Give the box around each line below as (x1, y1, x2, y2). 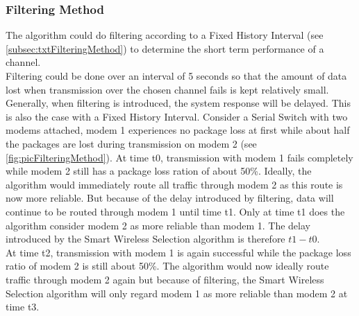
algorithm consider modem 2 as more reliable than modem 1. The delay (6, 218, 310, 232)
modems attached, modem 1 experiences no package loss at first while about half (6, 123, 350, 137)
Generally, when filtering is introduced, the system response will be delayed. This (6, 96, 351, 110)
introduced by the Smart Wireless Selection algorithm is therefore (6, 231, 285, 246)
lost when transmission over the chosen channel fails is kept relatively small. (6, 82, 329, 96)
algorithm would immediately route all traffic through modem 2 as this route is (6, 177, 343, 191)
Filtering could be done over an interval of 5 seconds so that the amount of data (6, 69, 347, 82)
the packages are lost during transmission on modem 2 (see (6, 136, 257, 150)
